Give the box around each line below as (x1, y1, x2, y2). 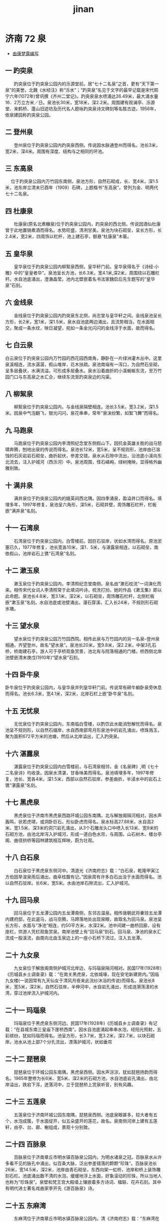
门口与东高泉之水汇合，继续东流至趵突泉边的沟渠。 (9, 374, 114, 380)
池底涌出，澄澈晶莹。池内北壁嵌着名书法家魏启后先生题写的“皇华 (22, 276, 156, 282)
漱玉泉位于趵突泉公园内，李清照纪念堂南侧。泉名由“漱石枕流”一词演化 (13, 581, 158, 587)
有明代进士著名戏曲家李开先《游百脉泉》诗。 (5, 1185, 97, 1192)
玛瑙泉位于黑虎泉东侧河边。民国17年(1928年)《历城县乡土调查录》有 (13, 1020, 153, 1026)
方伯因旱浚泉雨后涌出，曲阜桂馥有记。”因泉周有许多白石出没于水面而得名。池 (5, 874, 162, 880)
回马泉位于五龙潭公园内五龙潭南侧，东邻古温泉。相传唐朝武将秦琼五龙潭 (13, 910, 162, 916)
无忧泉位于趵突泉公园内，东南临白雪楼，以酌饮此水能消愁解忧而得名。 (13, 721, 158, 727)
